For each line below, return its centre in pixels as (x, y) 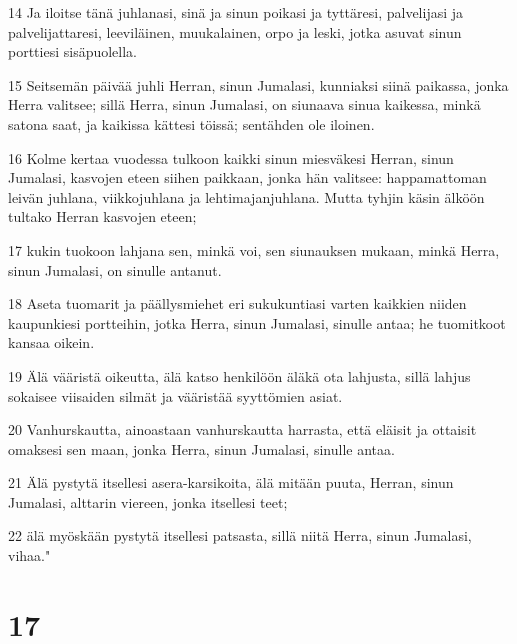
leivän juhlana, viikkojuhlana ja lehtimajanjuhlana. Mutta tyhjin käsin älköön (246, 196)
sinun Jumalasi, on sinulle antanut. (115, 269)
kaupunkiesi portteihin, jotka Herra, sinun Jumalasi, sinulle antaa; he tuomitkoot (257, 322)
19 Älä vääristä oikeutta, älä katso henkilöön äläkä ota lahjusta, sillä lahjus (239, 375)
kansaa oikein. (51, 342)
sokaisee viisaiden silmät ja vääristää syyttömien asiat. (175, 395)
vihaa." (29, 555)
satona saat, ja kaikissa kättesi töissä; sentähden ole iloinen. (191, 123)
